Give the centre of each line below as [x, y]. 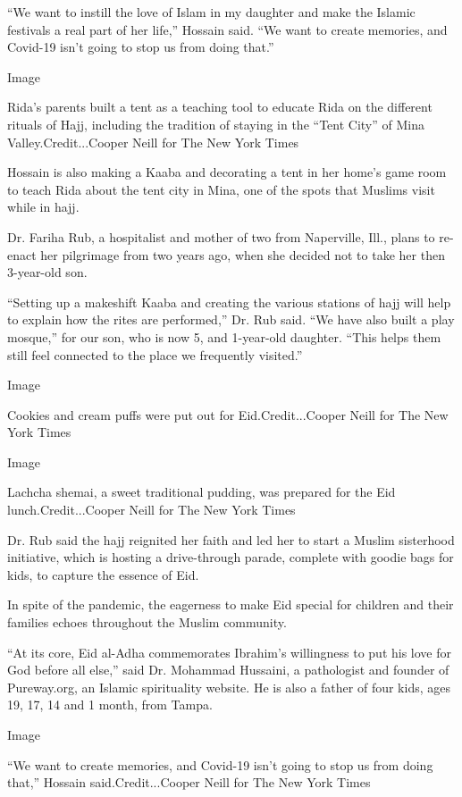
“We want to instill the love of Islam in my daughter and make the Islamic [211, 12]
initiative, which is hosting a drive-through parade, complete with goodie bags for [231, 557]
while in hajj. [43, 207]
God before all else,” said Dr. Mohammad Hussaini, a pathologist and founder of [228, 670]
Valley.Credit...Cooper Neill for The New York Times [153, 142]
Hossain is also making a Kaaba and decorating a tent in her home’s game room [227, 172]
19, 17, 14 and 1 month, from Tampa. [110, 705]
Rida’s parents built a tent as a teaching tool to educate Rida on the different [220, 107]
